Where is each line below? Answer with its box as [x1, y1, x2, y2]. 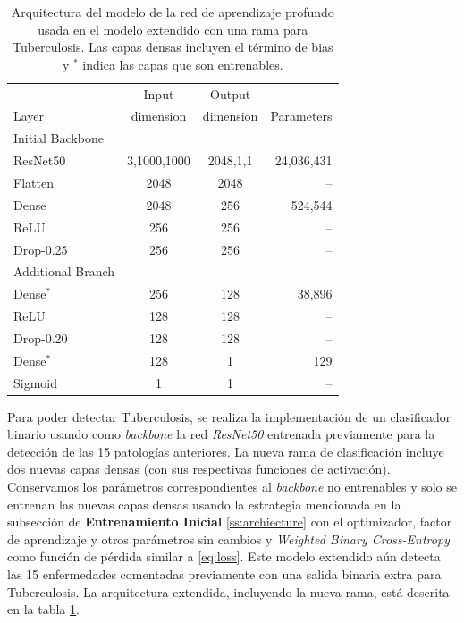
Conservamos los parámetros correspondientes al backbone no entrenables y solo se [7, 477, 457, 496]
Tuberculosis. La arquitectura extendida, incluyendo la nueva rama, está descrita [7, 582, 450, 601]
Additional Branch [13, 262, 115, 281]
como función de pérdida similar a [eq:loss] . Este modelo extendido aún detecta [7, 547, 441, 566]
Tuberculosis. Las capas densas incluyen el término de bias [12, 38, 333, 56]
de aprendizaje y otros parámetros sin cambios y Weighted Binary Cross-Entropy [7, 529, 450, 548]
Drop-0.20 [13, 328, 68, 347]
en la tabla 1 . [7, 600, 80, 619]
